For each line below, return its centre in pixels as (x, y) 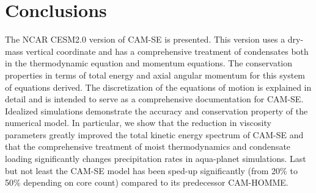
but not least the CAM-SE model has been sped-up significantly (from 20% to (151, 170)
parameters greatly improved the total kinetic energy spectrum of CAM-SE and (154, 134)
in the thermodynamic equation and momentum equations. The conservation (149, 63)
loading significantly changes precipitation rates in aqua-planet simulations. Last (156, 159)
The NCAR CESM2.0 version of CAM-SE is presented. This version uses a (145, 39)
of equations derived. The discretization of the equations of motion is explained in (158, 87)
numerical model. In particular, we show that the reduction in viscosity (138, 123)
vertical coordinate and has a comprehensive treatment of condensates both (167, 51)
